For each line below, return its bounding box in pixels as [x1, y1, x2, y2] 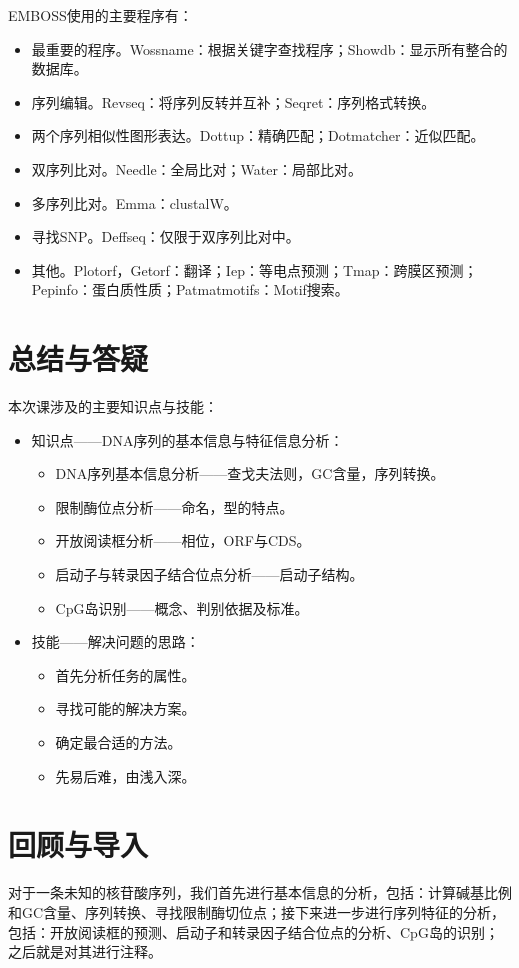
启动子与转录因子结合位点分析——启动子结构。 [55, 564, 364, 585]
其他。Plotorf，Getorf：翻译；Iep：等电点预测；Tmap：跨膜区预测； [31, 259, 478, 280]
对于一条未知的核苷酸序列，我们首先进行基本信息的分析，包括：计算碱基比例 [8, 882, 512, 903]
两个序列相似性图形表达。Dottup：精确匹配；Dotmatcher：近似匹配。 [31, 125, 485, 146]
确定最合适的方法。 [55, 732, 182, 752]
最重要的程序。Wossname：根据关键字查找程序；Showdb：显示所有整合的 [31, 38, 508, 59]
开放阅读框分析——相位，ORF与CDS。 [55, 530, 311, 551]
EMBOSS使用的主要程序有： [8, 5, 193, 25]
